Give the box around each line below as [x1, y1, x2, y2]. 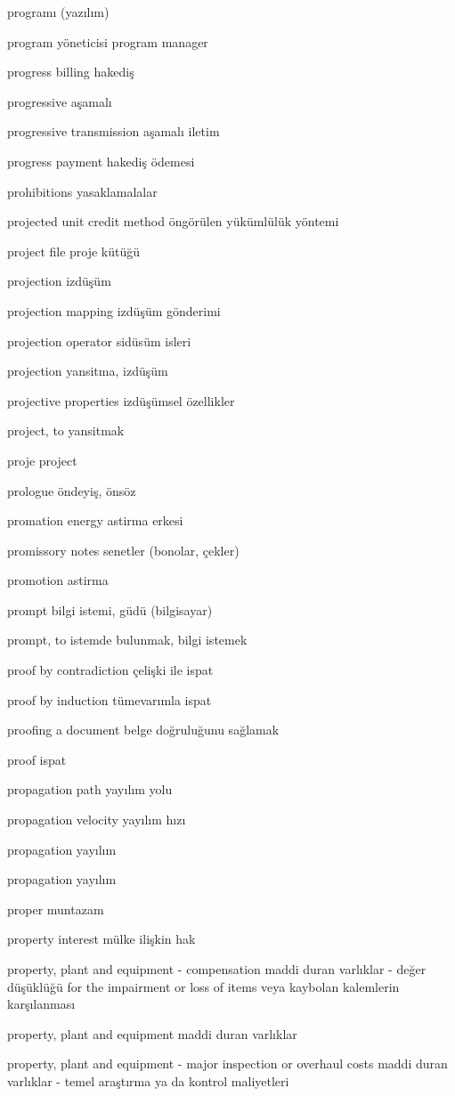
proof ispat [7, 750, 67, 768]
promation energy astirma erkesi [7, 511, 183, 530]
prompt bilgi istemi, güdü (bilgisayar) [7, 600, 213, 619]
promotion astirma [7, 571, 109, 589]
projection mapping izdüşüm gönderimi [7, 301, 221, 320]
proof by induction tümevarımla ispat [7, 690, 212, 709]
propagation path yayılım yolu [7, 780, 173, 799]
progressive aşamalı [7, 92, 112, 110]
